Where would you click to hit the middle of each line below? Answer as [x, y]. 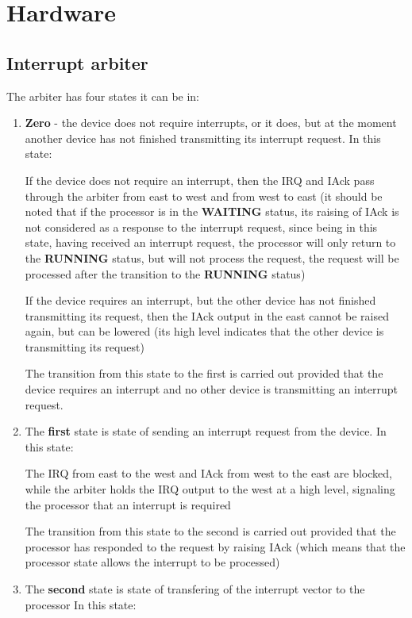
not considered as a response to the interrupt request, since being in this [201, 226]
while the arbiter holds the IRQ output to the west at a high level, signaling [210, 489]
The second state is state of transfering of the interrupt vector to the [195, 589]
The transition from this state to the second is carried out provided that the [210, 531]
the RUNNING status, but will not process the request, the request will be [212, 257]
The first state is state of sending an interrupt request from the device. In [206, 431]
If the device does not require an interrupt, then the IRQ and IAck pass [200, 180]
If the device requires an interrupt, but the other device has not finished [200, 300]
